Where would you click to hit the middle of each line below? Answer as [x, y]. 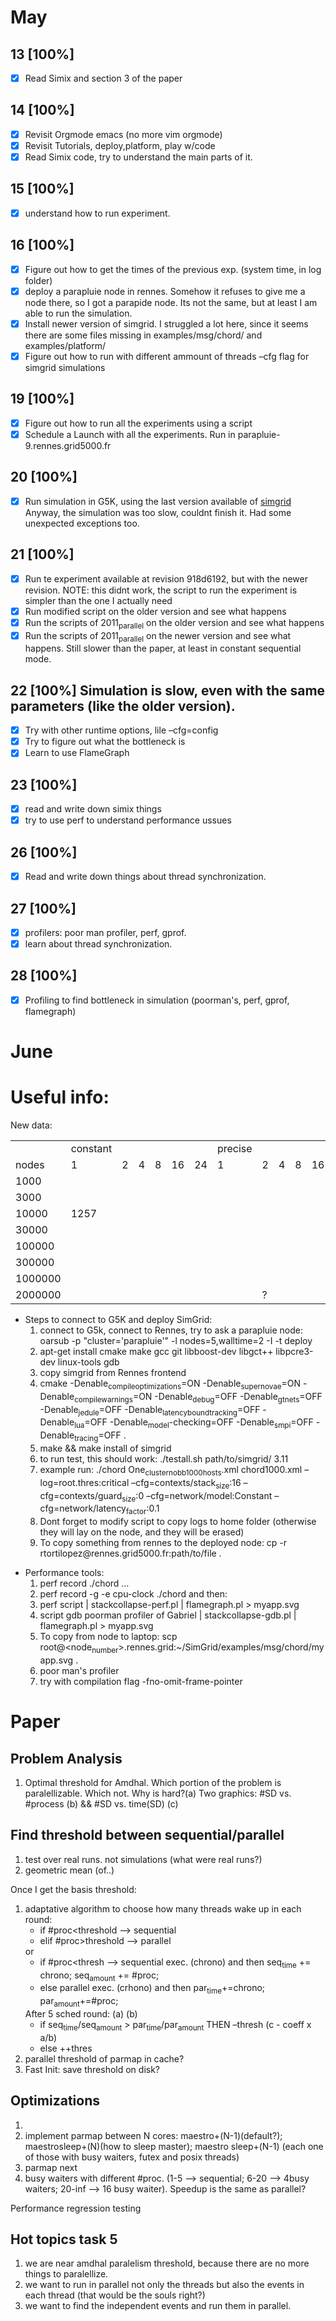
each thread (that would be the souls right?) [115, 2295]
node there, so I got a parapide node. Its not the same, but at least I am [171, 302]
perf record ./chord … [84, 1583]
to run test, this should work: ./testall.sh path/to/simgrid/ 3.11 [164, 1459]
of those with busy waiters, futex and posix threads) [132, 2157]
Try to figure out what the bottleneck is [105, 742]
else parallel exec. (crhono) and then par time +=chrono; [152, 1989]
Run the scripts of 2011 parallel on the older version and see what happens [174, 623]
